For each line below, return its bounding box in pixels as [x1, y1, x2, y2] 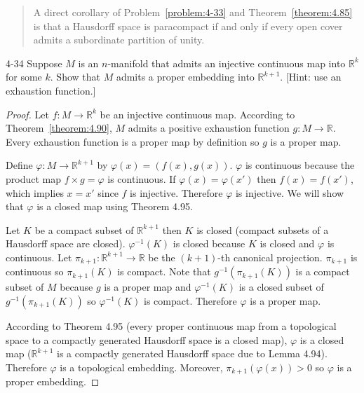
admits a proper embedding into [116, 69, 255, 84]
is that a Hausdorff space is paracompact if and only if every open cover [33, 18, 343, 33]
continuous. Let [6, 249, 72, 264]
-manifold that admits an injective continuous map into [107, 55, 346, 70]
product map [6, 171, 62, 186]
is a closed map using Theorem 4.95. [36, 199, 193, 214]
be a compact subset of [34, 222, 134, 237]
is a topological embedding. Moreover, [60, 359, 223, 374]
